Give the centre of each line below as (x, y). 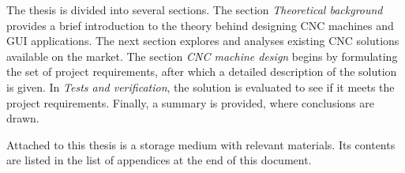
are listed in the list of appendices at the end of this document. (159, 160)
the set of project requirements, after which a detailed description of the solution (202, 71)
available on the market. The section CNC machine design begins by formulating (202, 56)
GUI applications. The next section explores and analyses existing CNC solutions (203, 41)
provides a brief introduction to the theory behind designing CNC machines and (200, 25)
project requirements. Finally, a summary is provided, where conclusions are (190, 102)
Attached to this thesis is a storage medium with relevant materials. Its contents (201, 144)
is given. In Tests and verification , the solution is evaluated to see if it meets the (201, 86)
